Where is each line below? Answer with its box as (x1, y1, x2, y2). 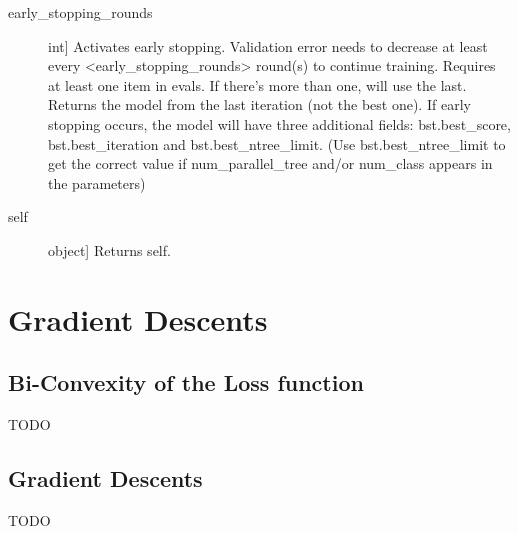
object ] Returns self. (48, 239, 171, 260)
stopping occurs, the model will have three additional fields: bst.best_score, (48, 113, 511, 134)
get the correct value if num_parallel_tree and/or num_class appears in (48, 153, 493, 174)
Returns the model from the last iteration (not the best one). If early (48, 94, 471, 115)
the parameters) (48, 172, 146, 193)
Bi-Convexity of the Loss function (8, 367, 364, 398)
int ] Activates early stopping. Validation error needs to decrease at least (48, 35, 488, 56)
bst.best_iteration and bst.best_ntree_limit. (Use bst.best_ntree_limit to (48, 133, 506, 154)
